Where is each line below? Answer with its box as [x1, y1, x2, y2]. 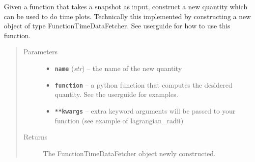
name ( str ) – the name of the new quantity [55, 63, 182, 73]
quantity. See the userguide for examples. [55, 89, 178, 99]
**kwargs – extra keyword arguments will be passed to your [55, 105, 236, 116]
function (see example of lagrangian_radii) [55, 115, 184, 125]
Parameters [23, 46, 57, 57]
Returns [23, 132, 48, 142]
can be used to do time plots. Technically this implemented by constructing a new [4, 11, 251, 21]
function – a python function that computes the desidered [55, 79, 232, 90]
